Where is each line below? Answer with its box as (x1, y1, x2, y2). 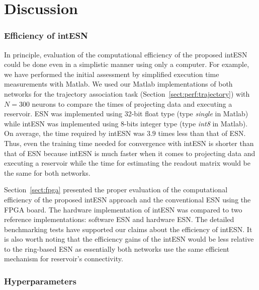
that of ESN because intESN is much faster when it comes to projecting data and (4, 148, 255, 158)
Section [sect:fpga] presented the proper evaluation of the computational (4, 184, 228, 195)
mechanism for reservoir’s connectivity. (4, 253, 123, 264)
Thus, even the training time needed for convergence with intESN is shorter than (4, 137, 254, 148)
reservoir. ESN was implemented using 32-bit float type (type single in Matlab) (4, 108, 248, 119)
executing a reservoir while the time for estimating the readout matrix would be (4, 158, 250, 168)
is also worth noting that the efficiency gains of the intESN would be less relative (4, 234, 254, 244)
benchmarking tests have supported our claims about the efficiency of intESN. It (4, 224, 252, 234)
